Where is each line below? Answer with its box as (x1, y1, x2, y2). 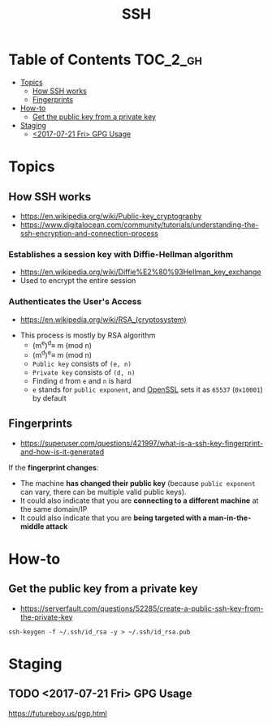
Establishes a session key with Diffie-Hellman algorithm (8, 248, 234, 260)
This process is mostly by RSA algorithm (19, 330, 156, 340)
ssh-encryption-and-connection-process (19, 228, 158, 238)
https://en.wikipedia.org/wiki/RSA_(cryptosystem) (19, 314, 187, 324)
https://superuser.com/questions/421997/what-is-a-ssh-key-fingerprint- (19, 438, 264, 448)
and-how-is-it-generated (19, 447, 105, 457)
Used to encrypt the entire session (19, 276, 136, 286)
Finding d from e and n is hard (32, 376, 132, 385)
